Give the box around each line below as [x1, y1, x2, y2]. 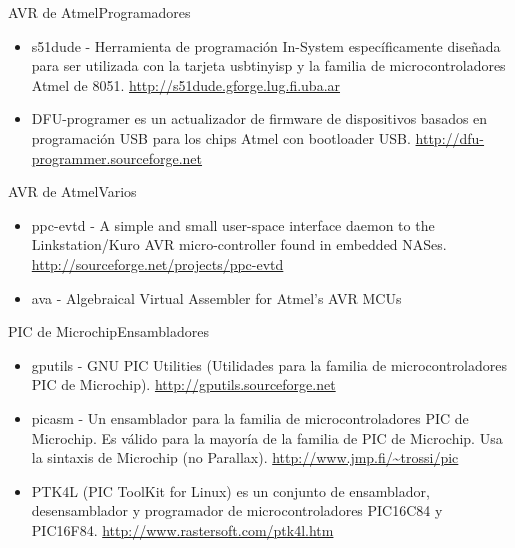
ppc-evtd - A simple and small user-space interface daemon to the [31, 214, 435, 235]
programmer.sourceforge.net [31, 147, 203, 168]
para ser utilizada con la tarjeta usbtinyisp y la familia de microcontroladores [31, 55, 506, 76]
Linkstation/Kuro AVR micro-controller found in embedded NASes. [31, 234, 447, 255]
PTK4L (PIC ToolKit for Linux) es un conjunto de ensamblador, [31, 480, 430, 501]
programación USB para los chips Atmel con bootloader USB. [31, 127, 411, 148]
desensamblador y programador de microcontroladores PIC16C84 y [31, 500, 443, 521]
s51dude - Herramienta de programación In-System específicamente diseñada [31, 35, 501, 56]
